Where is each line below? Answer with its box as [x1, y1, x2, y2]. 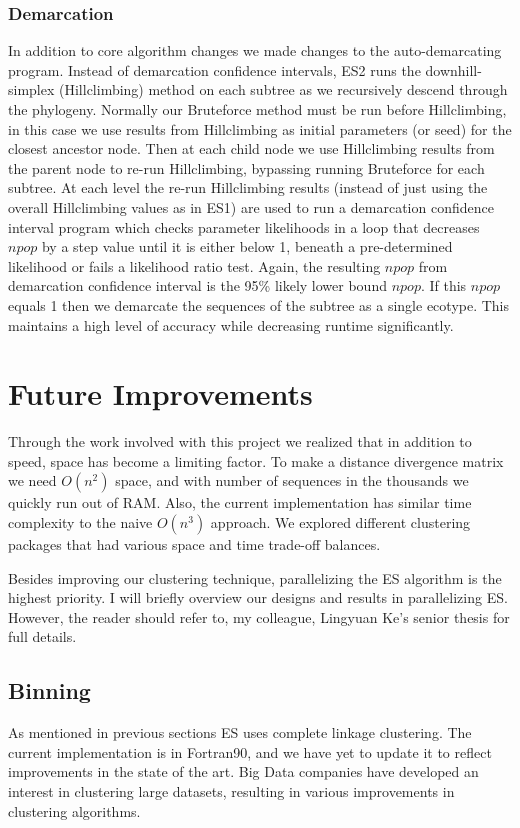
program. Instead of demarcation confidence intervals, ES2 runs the [8, 59, 421, 80]
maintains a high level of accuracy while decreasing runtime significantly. [8, 314, 454, 335]
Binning [8, 675, 91, 706]
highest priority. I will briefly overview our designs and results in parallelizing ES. [8, 587, 508, 608]
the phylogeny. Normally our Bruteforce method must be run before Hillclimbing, [8, 99, 507, 119]
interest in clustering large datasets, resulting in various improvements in [8, 780, 455, 801]
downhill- [425, 59, 482, 80]
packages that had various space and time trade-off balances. [8, 534, 381, 555]
